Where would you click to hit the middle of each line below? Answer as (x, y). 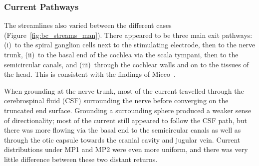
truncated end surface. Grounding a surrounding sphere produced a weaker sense (128, 110)
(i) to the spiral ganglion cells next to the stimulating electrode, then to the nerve (130, 45)
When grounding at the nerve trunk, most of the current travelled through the (124, 90)
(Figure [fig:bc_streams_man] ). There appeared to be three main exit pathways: (128, 35)
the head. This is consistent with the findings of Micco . (90, 74)
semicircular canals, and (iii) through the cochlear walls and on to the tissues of (127, 64)
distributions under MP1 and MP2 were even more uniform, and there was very (126, 149)
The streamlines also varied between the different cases (88, 25)
